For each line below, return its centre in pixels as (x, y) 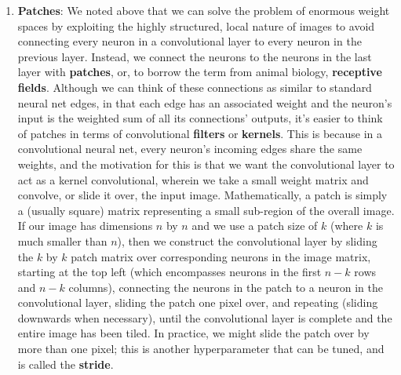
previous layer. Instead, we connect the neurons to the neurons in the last (195, 56)
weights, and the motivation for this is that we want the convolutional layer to (206, 164)
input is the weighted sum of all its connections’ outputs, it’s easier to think (200, 118)
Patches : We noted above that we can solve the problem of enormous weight (204, 10)
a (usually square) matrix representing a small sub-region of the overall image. (206, 210)
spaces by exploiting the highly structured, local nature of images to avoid (196, 25)
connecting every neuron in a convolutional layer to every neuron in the (190, 41)
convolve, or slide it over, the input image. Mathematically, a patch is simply (202, 195)
